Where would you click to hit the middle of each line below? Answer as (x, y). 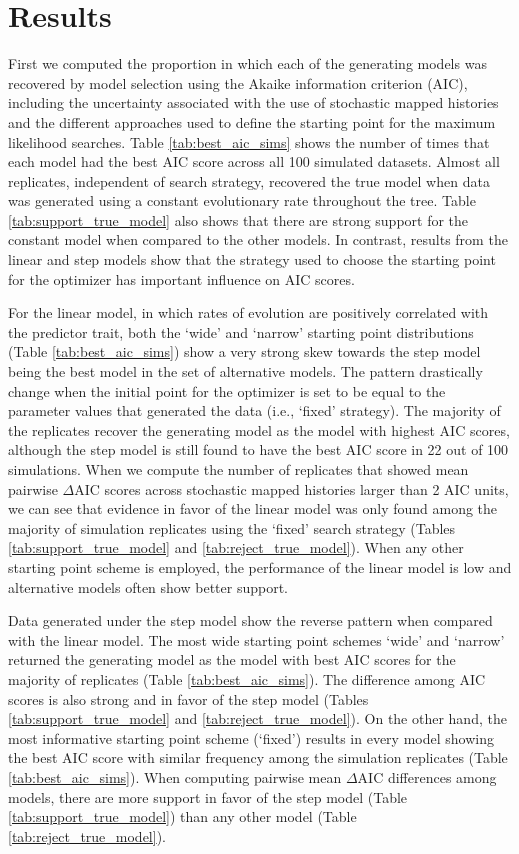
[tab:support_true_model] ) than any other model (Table (182, 816)
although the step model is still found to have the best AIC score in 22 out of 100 (258, 449)
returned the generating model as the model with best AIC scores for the (232, 659)
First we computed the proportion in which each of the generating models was (247, 63)
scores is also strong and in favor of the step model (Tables (188, 698)
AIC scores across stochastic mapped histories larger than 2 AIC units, (291, 488)
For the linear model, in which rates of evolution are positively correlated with (248, 312)
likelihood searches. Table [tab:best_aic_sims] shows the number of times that (249, 141)
